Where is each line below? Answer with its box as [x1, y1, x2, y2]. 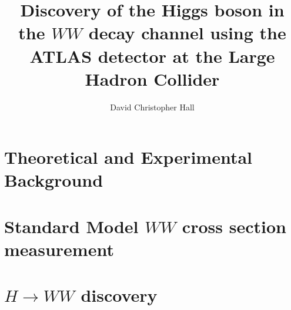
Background [4, 168, 103, 192]
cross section [182, 214, 286, 238]
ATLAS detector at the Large [29, 43, 275, 68]
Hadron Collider [85, 66, 220, 90]
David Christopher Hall [110, 100, 195, 113]
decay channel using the [88, 21, 286, 45]
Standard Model [4, 214, 139, 238]
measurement [4, 237, 114, 261]
